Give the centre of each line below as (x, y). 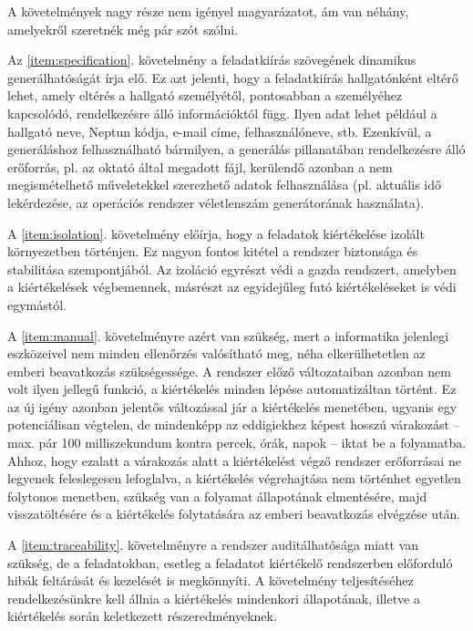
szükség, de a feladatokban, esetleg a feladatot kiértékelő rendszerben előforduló (230, 562)
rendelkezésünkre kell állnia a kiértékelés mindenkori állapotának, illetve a (214, 598)
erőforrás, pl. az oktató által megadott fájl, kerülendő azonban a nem (200, 166)
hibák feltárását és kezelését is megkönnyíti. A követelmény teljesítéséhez (211, 580)
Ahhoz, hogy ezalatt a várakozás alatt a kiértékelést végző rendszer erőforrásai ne (234, 460)
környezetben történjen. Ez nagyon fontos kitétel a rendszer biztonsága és (213, 251)
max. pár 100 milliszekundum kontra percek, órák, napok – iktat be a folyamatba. (237, 443)
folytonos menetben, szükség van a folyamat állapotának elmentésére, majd (217, 496)
